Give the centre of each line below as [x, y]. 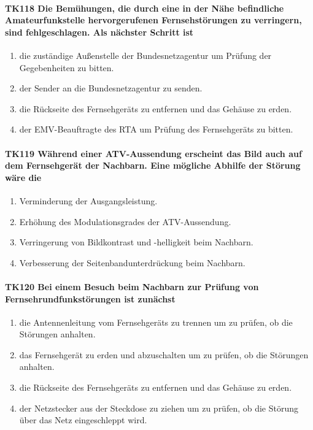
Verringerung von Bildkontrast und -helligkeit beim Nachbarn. [136, 242]
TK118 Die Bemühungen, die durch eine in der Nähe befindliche [145, 8]
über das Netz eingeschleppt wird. [83, 420]
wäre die [23, 177]
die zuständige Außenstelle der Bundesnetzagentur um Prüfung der [145, 55]
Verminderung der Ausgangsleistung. [88, 200]
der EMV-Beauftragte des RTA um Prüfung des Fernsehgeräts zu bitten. [156, 129]
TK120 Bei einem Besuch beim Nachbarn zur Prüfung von [132, 286]
